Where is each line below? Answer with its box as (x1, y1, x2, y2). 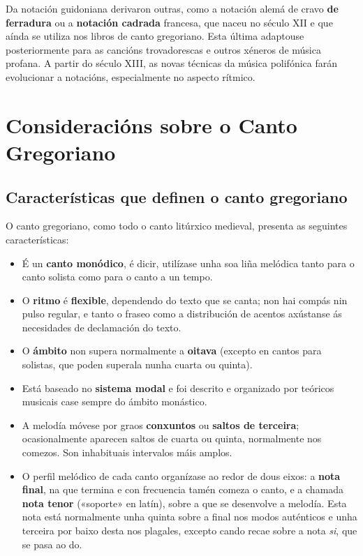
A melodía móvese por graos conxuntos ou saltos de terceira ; (22, 417, 299, 432)
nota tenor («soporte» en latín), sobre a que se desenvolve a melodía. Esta (22, 495, 347, 510)
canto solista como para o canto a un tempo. (22, 269, 213, 284)
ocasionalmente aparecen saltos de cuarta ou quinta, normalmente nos (22, 431, 322, 446)
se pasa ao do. (22, 536, 82, 551)
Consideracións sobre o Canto (6, 110, 297, 139)
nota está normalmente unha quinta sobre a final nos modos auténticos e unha (22, 509, 357, 524)
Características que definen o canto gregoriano (6, 186, 348, 207)
